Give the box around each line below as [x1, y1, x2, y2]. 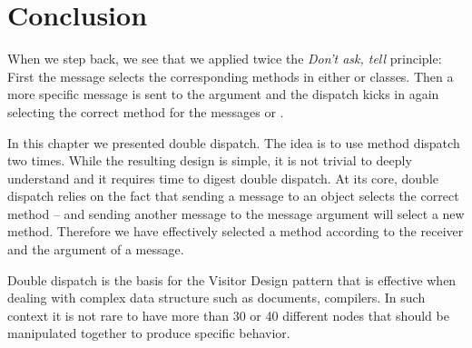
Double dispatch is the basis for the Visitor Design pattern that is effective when [7, 270, 457, 289]
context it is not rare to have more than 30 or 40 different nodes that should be [7, 305, 449, 324]
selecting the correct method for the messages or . [7, 102, 284, 121]
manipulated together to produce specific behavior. [7, 323, 290, 343]
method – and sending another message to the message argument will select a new [7, 204, 465, 223]
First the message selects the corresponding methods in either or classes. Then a [7, 66, 454, 85]
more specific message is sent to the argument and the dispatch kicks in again [7, 85, 439, 104]
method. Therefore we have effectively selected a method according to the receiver [7, 222, 464, 241]
